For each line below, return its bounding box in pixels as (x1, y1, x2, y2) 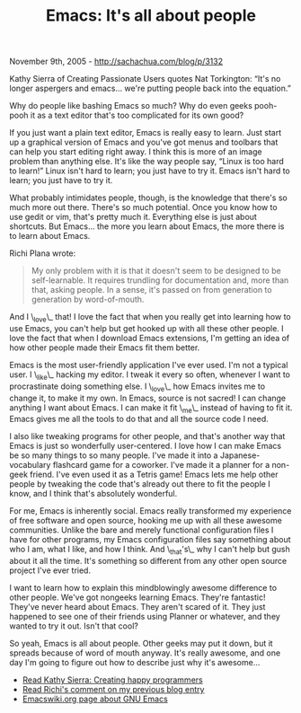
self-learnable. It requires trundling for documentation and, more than (31, 275, 289, 286)
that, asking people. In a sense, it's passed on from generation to (31, 285, 272, 295)
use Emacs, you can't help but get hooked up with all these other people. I (9, 322, 285, 333)
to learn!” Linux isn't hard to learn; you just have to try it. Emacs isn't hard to (9, 165, 290, 176)
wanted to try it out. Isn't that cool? (9, 621, 139, 631)
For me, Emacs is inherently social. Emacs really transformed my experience (9, 506, 292, 516)
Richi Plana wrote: (9, 248, 76, 259)
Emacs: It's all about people (46, 5, 256, 26)
